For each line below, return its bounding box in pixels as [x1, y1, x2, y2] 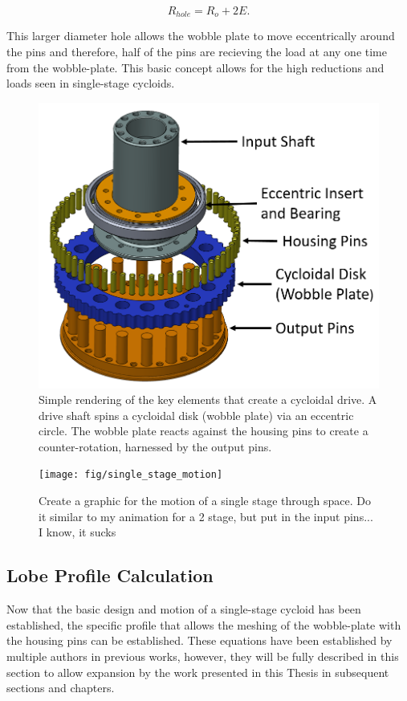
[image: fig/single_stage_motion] [39, 469, 223, 481]
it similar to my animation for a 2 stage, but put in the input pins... [39, 507, 373, 524]
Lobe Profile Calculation [6, 563, 214, 588]
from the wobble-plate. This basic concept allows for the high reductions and [6, 59, 385, 75]
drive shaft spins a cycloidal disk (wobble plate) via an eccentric [39, 406, 354, 423]
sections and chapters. [6, 679, 115, 696]
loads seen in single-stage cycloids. [6, 75, 175, 92]
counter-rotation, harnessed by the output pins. [39, 438, 272, 454]
